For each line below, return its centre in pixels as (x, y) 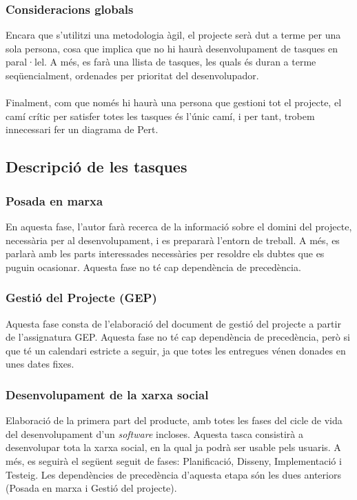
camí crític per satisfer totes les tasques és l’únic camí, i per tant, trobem (160, 116)
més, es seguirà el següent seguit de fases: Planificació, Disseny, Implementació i (174, 460)
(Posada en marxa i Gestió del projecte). (91, 488)
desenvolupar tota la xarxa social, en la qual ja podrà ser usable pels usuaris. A (173, 447)
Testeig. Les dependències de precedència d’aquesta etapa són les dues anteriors (173, 474)
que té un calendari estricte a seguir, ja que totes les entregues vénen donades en (176, 350)
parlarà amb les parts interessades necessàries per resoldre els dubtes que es (165, 253)
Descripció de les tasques (96, 167)
